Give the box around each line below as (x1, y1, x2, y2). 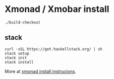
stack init (4, 55, 27, 60)
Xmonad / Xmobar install (4, 3, 110, 15)
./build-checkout (4, 20, 41, 25)
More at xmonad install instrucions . (4, 68, 76, 74)
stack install (4, 60, 34, 65)
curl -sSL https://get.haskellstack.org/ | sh (4, 46, 103, 52)
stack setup (4, 51, 29, 56)
